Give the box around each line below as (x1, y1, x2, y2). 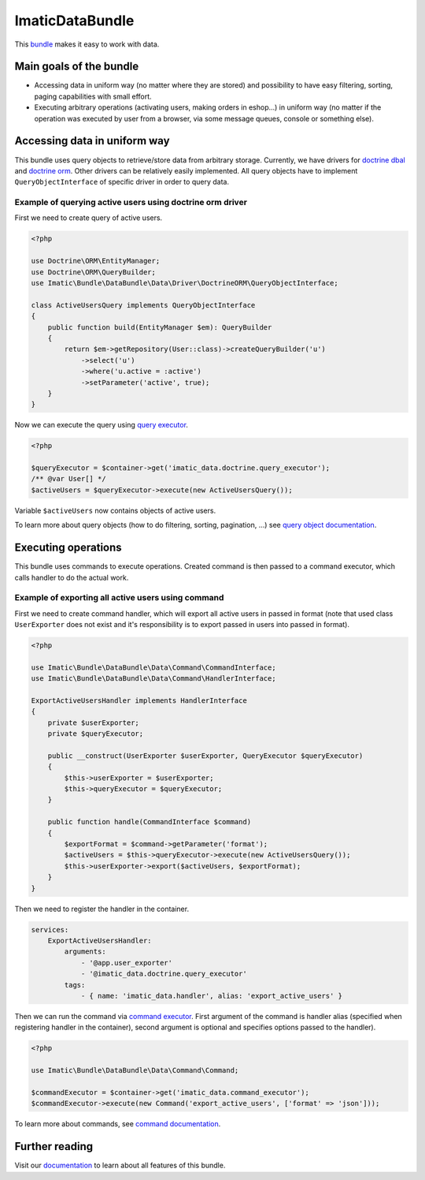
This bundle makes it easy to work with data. (14, 39, 160, 49)
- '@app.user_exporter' (80, 958, 173, 967)
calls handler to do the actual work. (14, 573, 129, 582)
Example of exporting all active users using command (14, 592, 224, 603)
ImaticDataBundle (14, 12, 135, 29)
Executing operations (14, 541, 122, 555)
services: (31, 925, 69, 934)
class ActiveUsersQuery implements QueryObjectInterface (31, 301, 256, 309)
